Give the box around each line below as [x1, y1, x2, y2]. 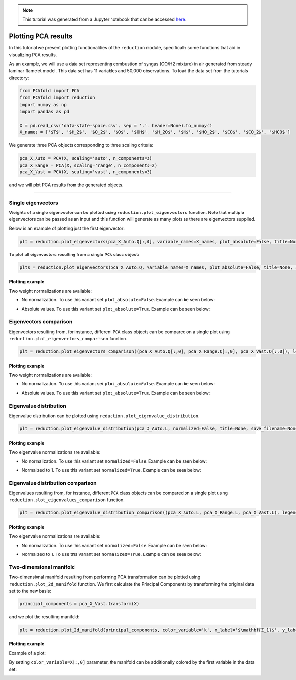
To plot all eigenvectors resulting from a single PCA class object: [9, 251, 139, 257]
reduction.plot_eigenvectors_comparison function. [9, 336, 128, 341]
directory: [9, 75, 29, 81]
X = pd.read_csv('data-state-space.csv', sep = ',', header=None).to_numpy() [19, 123, 212, 128]
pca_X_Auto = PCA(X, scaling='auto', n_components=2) [19, 156, 152, 161]
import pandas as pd [19, 109, 69, 115]
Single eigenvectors [9, 199, 59, 206]
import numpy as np [19, 102, 67, 107]
